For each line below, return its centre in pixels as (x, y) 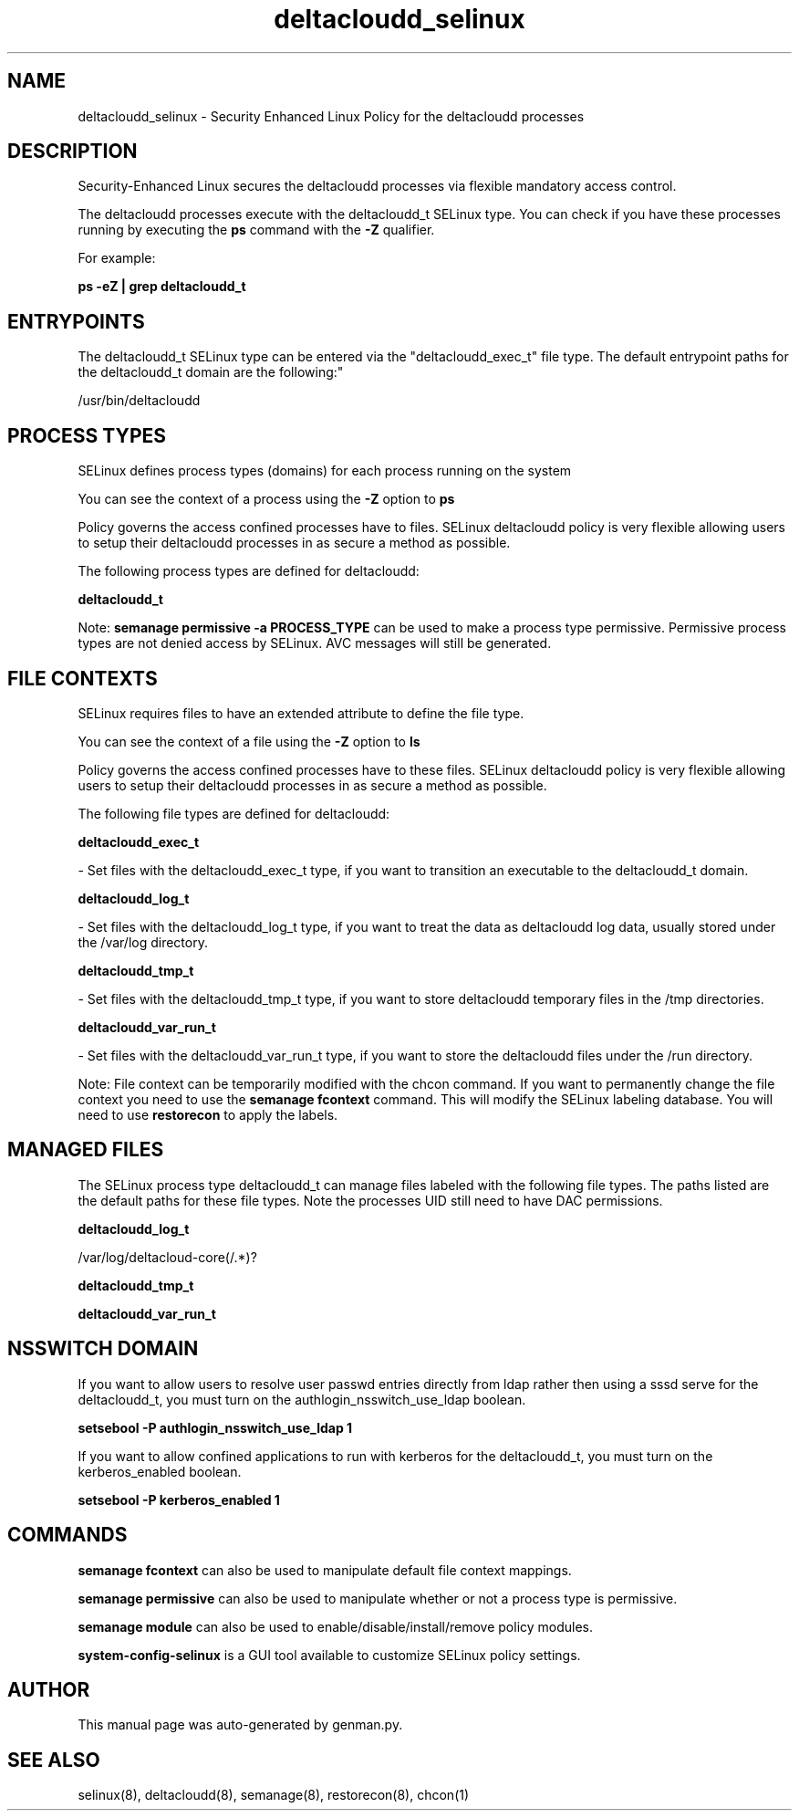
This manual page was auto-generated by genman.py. (240, 1725)
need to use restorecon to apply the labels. (208, 1114)
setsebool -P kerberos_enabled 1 (179, 1499)
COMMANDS (67, 1535)
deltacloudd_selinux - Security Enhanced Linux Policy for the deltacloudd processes (331, 116)
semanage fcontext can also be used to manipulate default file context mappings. (325, 1570)
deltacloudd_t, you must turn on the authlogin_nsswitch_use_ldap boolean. (302, 1399)
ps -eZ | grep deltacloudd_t (162, 287)
